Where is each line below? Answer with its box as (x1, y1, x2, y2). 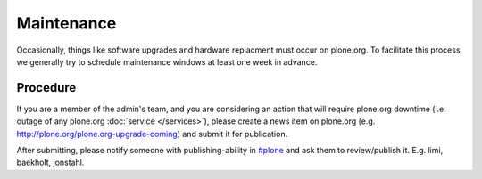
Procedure (16, 80, 77, 95)
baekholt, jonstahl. (16, 157, 85, 168)
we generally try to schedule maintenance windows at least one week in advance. (16, 56, 318, 67)
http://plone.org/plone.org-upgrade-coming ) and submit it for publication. (16, 128, 288, 139)
